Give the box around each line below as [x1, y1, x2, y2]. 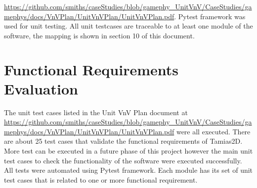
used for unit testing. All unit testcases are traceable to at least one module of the [4, 21, 253, 31]
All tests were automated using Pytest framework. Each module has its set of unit [4, 165, 253, 175]
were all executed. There [176, 126, 251, 136]
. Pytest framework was [174, 11, 246, 21]
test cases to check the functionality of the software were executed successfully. [4, 155, 242, 165]
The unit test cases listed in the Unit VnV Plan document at [4, 107, 188, 117]
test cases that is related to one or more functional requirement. [4, 174, 198, 185]
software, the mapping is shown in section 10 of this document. [4, 30, 195, 40]
